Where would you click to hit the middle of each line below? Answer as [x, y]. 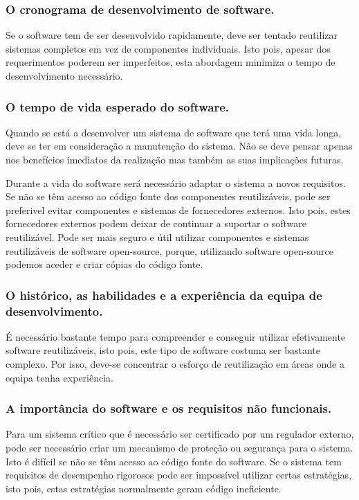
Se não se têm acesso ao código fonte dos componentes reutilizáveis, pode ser [168, 196]
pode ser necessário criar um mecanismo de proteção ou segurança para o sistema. [179, 448]
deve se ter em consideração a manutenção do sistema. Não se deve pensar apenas [179, 146]
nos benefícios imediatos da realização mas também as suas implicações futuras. [175, 159]
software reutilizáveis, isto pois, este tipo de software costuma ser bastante [163, 350]
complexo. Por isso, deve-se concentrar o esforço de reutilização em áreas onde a [175, 364]
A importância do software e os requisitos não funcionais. [169, 408]
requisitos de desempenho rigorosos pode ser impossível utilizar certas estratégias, [179, 475]
